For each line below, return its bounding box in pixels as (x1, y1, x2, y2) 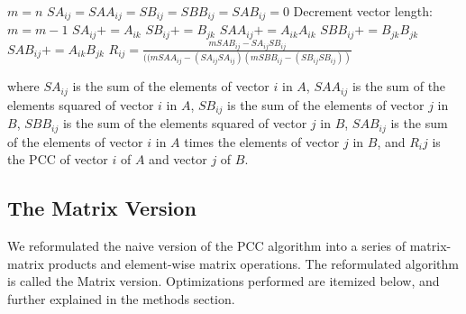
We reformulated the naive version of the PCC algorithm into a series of (7, 235, 406, 254)
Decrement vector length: (293, 2, 433, 20)
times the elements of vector (184, 132, 340, 151)
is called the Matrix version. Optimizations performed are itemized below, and (7, 272, 440, 291)
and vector (149, 150, 207, 169)
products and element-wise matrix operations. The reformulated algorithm (48, 254, 460, 272)
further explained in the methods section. (7, 289, 235, 308)
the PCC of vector (7, 150, 108, 169)
